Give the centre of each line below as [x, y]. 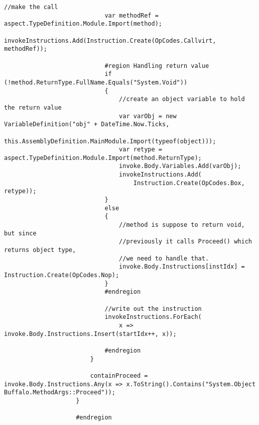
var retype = [141, 150]
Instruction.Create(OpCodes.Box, [189, 183]
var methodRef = [132, 15]
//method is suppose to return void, [182, 225]
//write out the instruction [153, 309]
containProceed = [119, 375]
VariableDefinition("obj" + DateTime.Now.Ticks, [87, 124]
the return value [33, 107]
